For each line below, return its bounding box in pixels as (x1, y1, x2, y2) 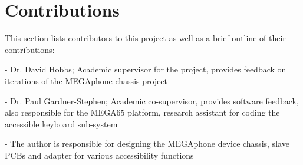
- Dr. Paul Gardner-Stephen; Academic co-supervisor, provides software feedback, (5, 94, 299, 107)
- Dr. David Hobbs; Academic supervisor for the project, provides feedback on (5, 63, 286, 75)
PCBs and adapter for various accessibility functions (5, 148, 194, 161)
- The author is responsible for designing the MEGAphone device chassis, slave (5, 137, 289, 150)
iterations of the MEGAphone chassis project (5, 74, 168, 87)
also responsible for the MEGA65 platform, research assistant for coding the (5, 106, 280, 118)
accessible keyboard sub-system (5, 117, 118, 130)
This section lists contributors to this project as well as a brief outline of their (5, 32, 286, 44)
